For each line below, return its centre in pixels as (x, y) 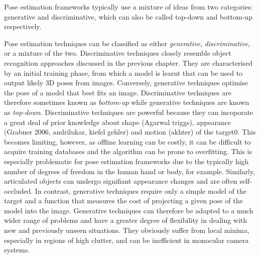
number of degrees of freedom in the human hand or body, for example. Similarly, (130, 171)
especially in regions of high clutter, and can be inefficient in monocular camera (126, 240)
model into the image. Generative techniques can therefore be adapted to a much (129, 210)
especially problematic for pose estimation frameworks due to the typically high (126, 161)
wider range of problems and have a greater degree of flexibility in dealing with (126, 220)
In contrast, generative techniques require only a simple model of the (141, 190)
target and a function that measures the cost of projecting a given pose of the (123, 201)
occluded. (19, 190)
